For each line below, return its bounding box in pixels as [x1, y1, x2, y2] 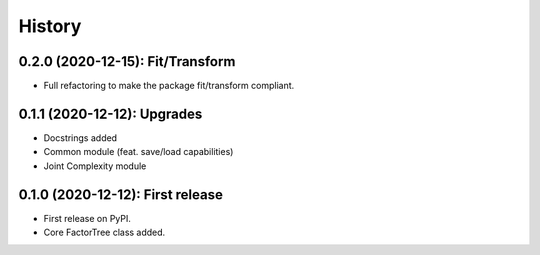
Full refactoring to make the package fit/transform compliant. [43, 80, 295, 92]
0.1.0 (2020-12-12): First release [18, 186, 224, 203]
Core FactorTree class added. [43, 226, 166, 239]
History [18, 15, 82, 37]
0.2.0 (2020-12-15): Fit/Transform [18, 53, 236, 70]
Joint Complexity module [43, 160, 147, 172]
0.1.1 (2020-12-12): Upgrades [18, 105, 203, 122]
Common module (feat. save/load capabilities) [43, 146, 234, 158]
